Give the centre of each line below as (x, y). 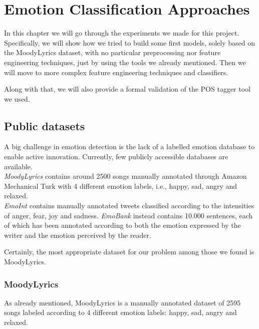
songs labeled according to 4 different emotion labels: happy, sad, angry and (120, 312)
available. (18, 166)
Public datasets (45, 125)
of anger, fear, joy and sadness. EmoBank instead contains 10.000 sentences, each (128, 215)
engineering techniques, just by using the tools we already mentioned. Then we (125, 62)
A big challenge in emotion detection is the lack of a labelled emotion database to (129, 146)
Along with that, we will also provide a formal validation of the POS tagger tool (127, 89)
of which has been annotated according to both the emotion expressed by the (122, 225)
